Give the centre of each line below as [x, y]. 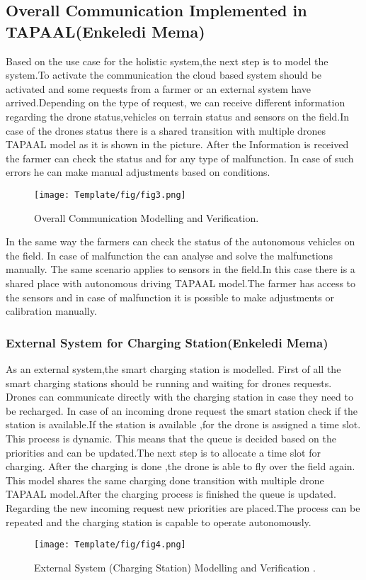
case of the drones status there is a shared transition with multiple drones [166, 130]
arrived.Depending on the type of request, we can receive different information [176, 102]
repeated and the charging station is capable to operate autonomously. [159, 522]
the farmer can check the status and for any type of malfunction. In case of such [180, 158]
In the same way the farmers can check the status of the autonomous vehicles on [181, 241]
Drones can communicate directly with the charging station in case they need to [179, 397]
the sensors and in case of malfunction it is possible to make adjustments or [170, 297]
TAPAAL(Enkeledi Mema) [105, 31]
